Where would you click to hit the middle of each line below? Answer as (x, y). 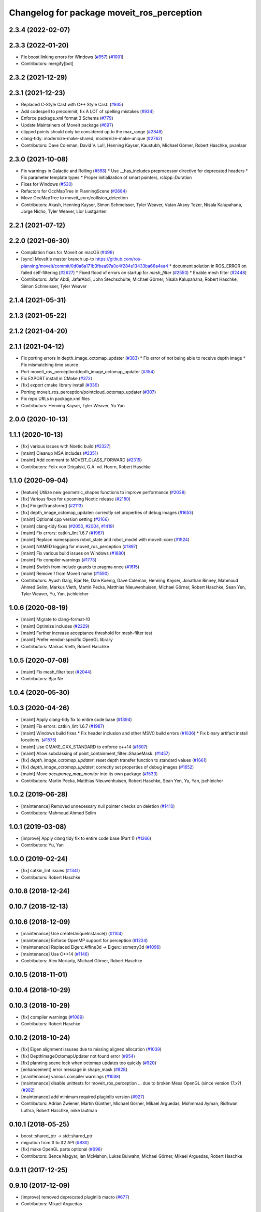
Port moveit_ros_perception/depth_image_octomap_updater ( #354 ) (88, 371)
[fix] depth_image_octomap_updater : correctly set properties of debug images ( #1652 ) (108, 767)
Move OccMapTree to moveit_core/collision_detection (74, 198)
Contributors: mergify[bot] (47, 64)
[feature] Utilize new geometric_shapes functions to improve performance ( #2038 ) (103, 492)
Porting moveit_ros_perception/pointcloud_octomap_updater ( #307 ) (89, 392)
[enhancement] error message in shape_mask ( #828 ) (74, 1069)
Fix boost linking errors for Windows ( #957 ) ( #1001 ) (72, 57)
